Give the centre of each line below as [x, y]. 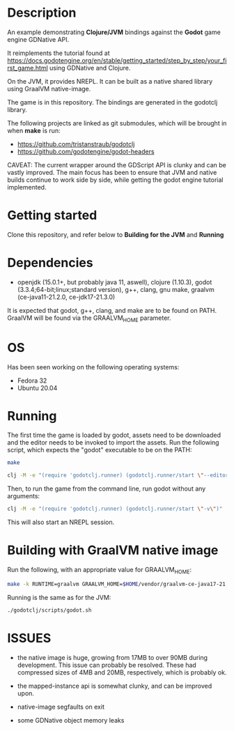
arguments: [24, 496]
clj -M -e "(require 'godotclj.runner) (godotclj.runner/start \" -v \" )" [115, 509]
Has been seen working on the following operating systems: [93, 367]
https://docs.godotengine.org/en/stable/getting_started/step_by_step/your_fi [117, 60]
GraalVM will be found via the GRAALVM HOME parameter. [89, 318]
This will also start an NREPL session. [61, 522]
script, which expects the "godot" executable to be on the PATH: [100, 450]
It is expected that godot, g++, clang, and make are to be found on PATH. [112, 310]
